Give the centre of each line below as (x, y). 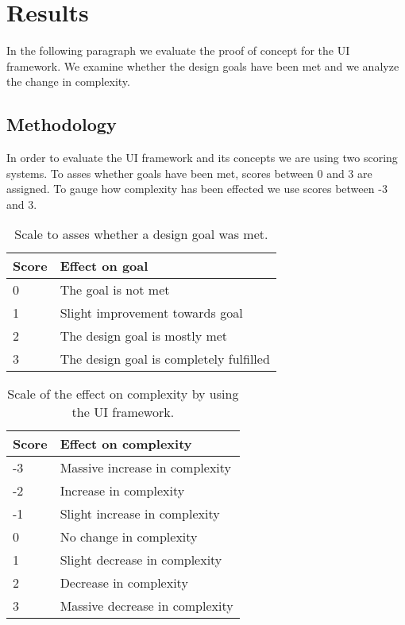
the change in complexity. (68, 81)
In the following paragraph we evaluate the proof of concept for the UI (178, 50)
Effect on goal (104, 266)
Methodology (62, 124)
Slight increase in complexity (140, 514)
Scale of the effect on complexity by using (123, 394)
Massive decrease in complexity (147, 606)
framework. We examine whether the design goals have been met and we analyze (203, 66)
